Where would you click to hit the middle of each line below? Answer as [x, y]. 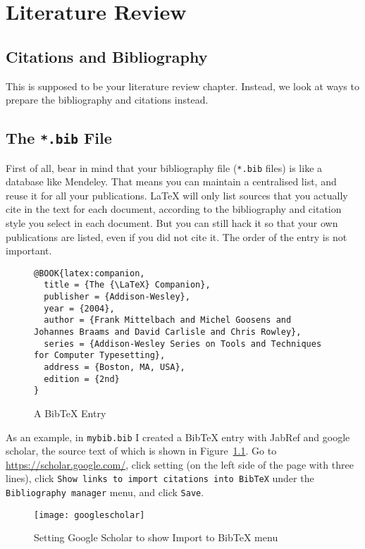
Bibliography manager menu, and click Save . [105, 492]
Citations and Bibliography [107, 56]
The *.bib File [59, 138]
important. [29, 251]
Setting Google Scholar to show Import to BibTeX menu [156, 537]
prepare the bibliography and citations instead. [107, 100]
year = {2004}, [79, 308]
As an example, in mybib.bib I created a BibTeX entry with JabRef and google [178, 437]
